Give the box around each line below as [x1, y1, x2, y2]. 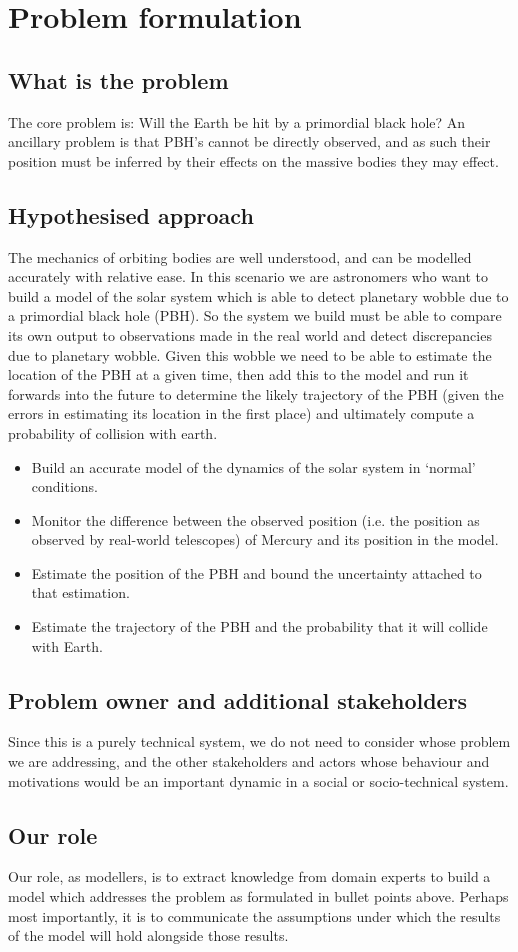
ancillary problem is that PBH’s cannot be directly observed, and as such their [8, 131, 491, 152]
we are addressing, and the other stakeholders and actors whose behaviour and [8, 751, 490, 772]
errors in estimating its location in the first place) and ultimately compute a [8, 403, 475, 424]
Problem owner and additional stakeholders [8, 684, 468, 715]
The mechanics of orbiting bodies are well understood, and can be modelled [8, 246, 472, 267]
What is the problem [8, 64, 229, 95]
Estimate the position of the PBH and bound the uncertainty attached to [31, 562, 482, 583]
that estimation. [31, 582, 130, 603]
